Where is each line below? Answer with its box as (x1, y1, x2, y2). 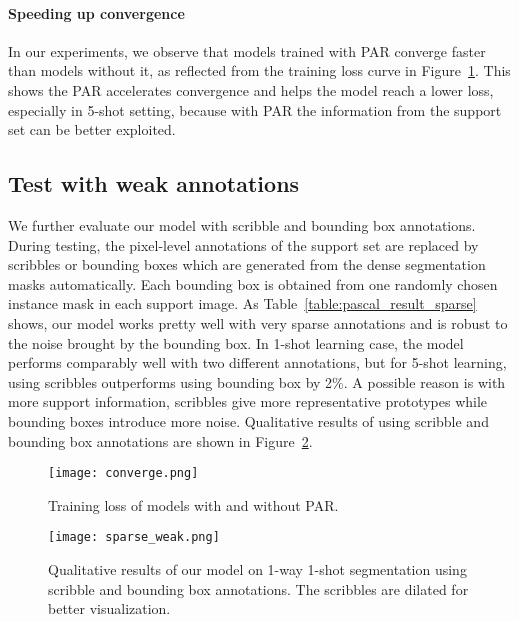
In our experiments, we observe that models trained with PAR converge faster (8, 40, 486, 61)
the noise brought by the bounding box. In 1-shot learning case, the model (8, 332, 464, 353)
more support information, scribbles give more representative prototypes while (8, 391, 488, 412)
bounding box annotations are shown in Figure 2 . (8, 430, 313, 451)
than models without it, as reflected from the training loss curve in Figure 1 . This (8, 60, 511, 81)
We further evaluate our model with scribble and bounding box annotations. (8, 214, 476, 235)
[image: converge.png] (48, 466, 199, 481)
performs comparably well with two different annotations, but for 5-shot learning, (8, 352, 507, 373)
